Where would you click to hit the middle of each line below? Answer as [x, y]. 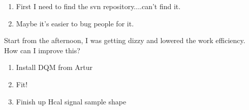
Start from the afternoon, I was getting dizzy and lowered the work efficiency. [125, 40]
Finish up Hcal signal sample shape [71, 101]
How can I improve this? [42, 50]
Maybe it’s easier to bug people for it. [75, 23]
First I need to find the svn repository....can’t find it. [98, 6]
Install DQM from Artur [54, 67]
